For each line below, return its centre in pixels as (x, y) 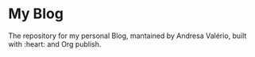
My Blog (36, 14)
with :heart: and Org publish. (55, 44)
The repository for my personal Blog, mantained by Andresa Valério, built (127, 36)
